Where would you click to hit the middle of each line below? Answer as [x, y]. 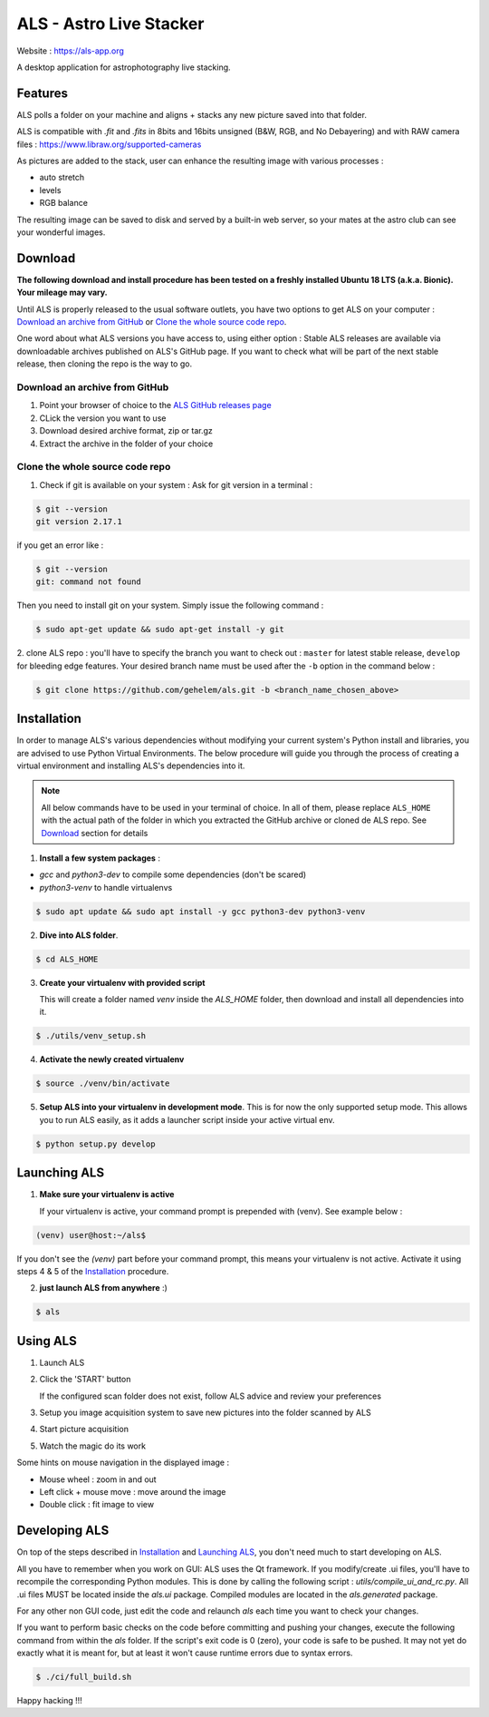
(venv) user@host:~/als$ [91, 1235]
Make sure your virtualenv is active [107, 1195]
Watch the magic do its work [93, 1446]
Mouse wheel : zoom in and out [98, 1479]
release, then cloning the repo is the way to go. [105, 364]
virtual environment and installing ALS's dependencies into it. [131, 766]
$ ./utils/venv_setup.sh [91, 1036]
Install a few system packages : [100, 858]
